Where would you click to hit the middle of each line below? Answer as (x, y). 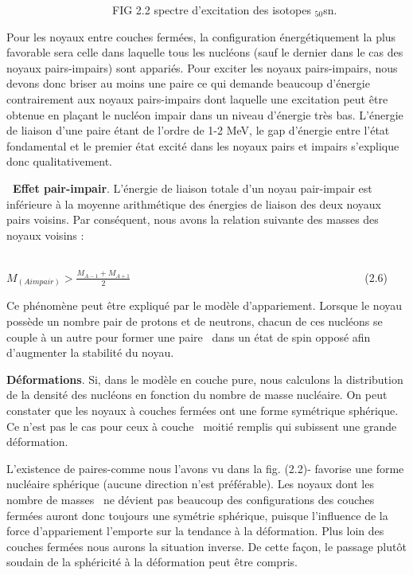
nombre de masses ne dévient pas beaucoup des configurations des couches (191, 499)
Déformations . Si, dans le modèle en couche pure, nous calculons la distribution (205, 379)
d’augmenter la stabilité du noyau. (90, 352)
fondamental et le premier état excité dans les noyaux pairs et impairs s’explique (203, 145)
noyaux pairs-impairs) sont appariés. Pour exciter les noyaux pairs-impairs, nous (202, 67)
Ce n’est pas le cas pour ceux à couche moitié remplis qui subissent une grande (202, 426)
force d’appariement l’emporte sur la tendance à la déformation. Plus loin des (195, 531)
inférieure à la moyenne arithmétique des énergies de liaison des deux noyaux (194, 203)
